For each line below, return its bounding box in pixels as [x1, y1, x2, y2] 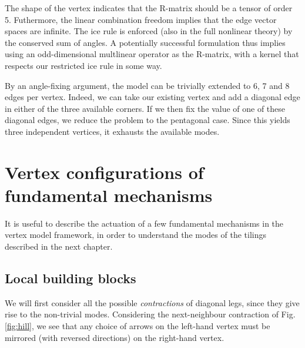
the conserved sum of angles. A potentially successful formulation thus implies [5, 36, 286, 48]
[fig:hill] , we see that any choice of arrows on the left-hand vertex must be [5, 320, 270, 332]
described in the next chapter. [5, 240, 113, 253]
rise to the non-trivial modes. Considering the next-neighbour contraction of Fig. [5, 308, 296, 320]
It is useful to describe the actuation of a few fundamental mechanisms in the [5, 217, 284, 229]
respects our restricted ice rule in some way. [5, 59, 162, 71]
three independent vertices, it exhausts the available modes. [5, 125, 220, 137]
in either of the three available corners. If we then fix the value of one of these [5, 102, 286, 114]
